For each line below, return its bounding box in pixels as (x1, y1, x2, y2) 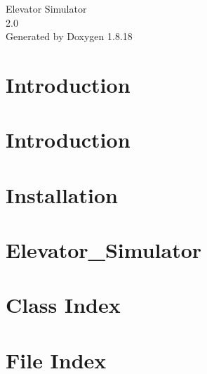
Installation (6, 180, 118, 209)
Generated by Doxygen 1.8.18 (6, 29, 133, 44)
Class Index (6, 290, 121, 319)
